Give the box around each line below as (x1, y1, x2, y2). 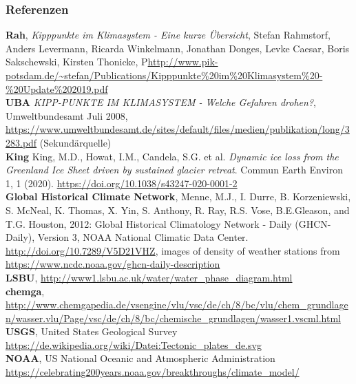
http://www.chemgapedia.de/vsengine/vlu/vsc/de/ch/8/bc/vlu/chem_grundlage (6, 297, 348, 312)
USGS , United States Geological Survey (6, 324, 178, 339)
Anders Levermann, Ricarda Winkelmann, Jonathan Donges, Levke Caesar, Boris (6, 41, 350, 55)
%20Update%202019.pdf (6, 81, 108, 96)
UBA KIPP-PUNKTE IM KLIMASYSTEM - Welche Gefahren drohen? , (6, 95, 316, 109)
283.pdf (6, 135, 37, 149)
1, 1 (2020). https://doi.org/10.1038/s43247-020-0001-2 (6, 175, 238, 190)
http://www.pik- (147, 54, 218, 69)
